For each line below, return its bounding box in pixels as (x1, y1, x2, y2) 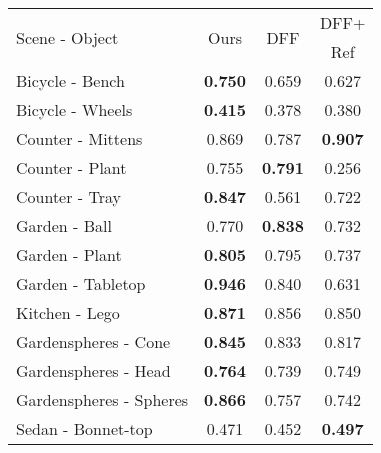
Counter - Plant (16, 156, 127, 179)
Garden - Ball (16, 214, 112, 237)
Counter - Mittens (16, 127, 143, 150)
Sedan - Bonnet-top (16, 417, 153, 440)
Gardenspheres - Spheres (16, 388, 189, 411)
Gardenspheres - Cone (16, 330, 171, 353)
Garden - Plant (16, 243, 122, 266)
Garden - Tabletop (16, 272, 146, 295)
